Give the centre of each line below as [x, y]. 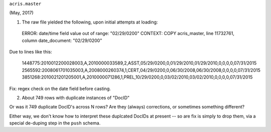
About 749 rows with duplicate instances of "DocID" [76, 97]
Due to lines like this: [31, 51]
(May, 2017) [21, 13]
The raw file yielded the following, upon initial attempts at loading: [90, 22]
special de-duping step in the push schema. [55, 123]
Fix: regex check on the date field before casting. [60, 88]
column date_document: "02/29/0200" [62, 40]
